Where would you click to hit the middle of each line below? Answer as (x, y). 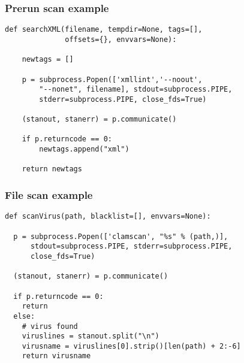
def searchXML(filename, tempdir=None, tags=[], (104, 30)
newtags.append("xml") (84, 149)
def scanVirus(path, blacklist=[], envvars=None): (108, 217)
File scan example (49, 194)
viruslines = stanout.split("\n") (91, 336)
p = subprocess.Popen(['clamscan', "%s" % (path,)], (121, 236)
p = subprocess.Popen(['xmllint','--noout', (112, 79)
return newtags (52, 169)
